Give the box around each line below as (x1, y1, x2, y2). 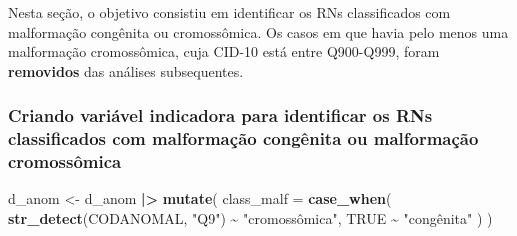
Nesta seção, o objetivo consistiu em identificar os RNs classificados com (8, 2, 451, 22)
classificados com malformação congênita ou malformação (8, 126, 479, 151)
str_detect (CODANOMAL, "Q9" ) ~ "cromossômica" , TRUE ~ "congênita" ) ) (8, 208, 493, 229)
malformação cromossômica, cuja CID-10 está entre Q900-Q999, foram (8, 41, 440, 62)
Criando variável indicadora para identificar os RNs (8, 103, 433, 128)
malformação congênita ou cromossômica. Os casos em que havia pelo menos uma (8, 21, 509, 42)
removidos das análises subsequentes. (8, 60, 244, 81)
